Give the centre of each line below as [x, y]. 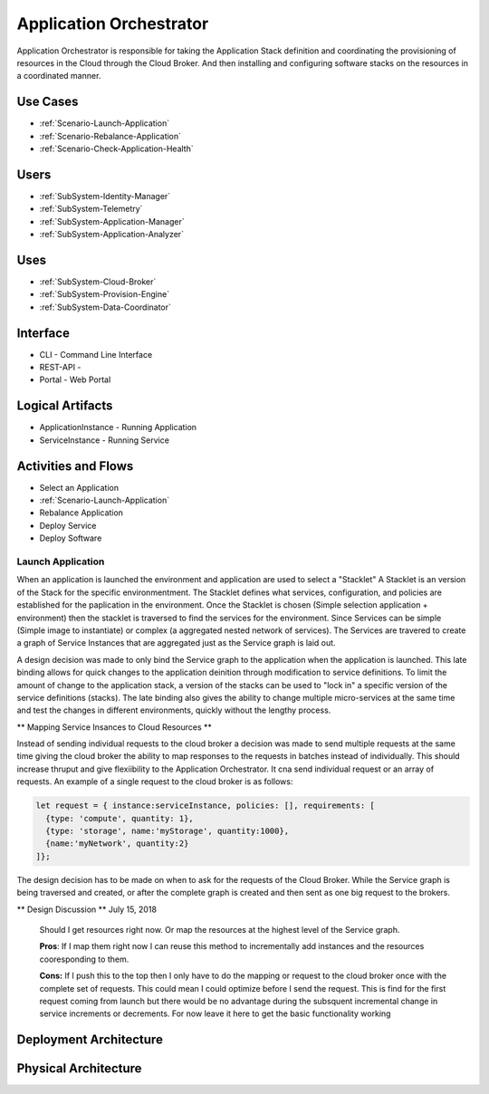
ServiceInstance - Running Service [104, 440]
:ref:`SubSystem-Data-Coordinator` [105, 307]
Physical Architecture [79, 1069]
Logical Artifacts [65, 406]
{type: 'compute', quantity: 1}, [120, 818]
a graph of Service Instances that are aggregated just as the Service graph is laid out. [176, 643]
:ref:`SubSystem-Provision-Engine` [105, 294]
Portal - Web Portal [75, 379]
